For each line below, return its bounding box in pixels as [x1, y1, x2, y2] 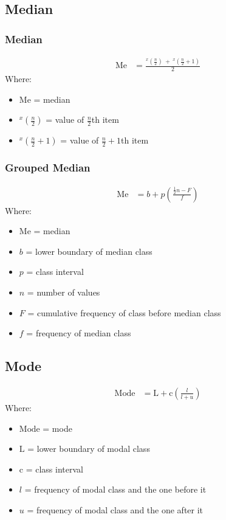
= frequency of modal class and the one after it [27, 503, 204, 516]
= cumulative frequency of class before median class [27, 306, 221, 319]
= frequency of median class [26, 327, 131, 339]
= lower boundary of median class [26, 244, 152, 257]
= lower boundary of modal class [27, 442, 150, 455]
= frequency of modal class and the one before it [24, 483, 207, 496]
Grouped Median [5, 160, 91, 175]
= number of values [27, 285, 100, 298]
